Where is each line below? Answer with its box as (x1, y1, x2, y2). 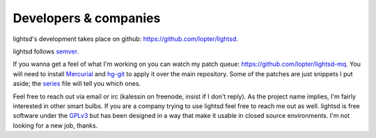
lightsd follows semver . (13, 47, 79, 55)
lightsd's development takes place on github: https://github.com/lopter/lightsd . (13, 35, 238, 43)
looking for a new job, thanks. (13, 121, 98, 130)
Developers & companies (13, 10, 161, 26)
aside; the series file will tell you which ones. (13, 80, 141, 88)
